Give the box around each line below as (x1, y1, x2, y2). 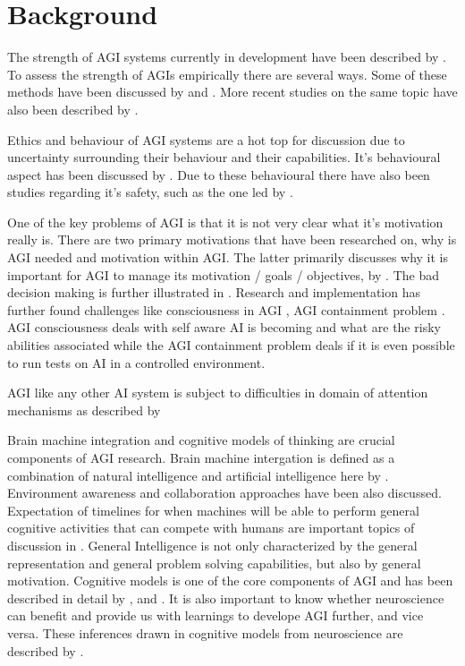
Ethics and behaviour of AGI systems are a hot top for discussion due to (7, 130, 405, 149)
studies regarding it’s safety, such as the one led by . (7, 183, 293, 201)
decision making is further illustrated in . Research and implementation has (7, 283, 420, 302)
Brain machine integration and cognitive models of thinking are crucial (7, 431, 395, 449)
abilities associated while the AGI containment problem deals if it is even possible (7, 336, 455, 354)
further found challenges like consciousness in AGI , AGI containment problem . (7, 300, 445, 319)
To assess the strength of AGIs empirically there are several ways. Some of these (7, 64, 447, 83)
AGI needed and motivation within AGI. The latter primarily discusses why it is (7, 248, 449, 267)
